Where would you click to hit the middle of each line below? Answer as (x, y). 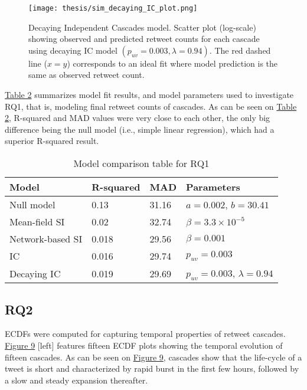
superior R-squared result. (52, 141)
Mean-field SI (37, 222)
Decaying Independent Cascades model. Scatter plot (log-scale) (142, 27)
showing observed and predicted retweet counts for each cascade (144, 39)
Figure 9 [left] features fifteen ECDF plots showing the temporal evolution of (144, 345)
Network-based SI (46, 239)
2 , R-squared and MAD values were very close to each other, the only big (138, 118)
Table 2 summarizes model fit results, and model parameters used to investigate (149, 95)
